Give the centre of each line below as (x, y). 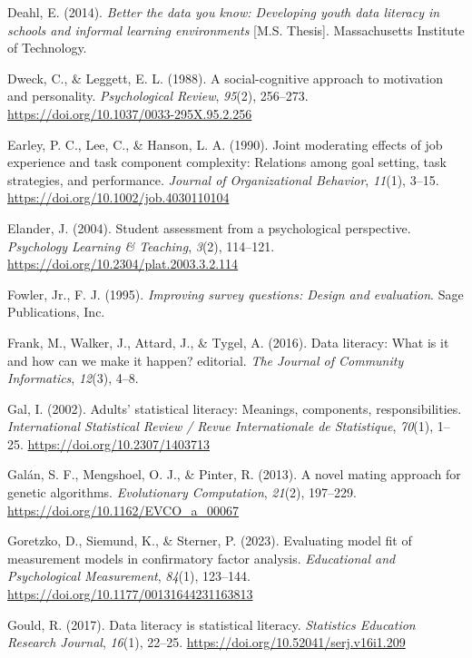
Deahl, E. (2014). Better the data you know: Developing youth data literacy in (224, 12)
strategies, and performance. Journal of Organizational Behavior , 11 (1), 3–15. (223, 179)
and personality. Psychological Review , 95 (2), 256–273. (158, 96)
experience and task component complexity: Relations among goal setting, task (227, 162)
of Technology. (47, 48)
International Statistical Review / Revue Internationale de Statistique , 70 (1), (221, 426)
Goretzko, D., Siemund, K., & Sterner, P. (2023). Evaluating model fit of (210, 540)
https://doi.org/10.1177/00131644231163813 (130, 594)
